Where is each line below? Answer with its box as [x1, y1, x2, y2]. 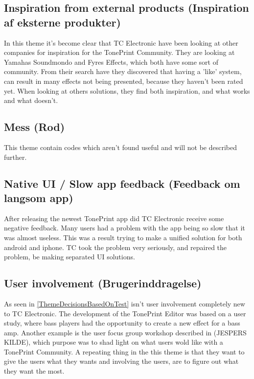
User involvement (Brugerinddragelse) [4, 276, 202, 291]
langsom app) [4, 190, 73, 205]
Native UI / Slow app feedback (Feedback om [4, 176, 240, 191]
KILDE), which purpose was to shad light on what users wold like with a [4, 337, 223, 347]
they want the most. [4, 366, 65, 376]
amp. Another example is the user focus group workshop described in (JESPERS [4, 327, 247, 337]
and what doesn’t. [4, 95, 58, 105]
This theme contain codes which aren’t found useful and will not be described [4, 142, 237, 152]
